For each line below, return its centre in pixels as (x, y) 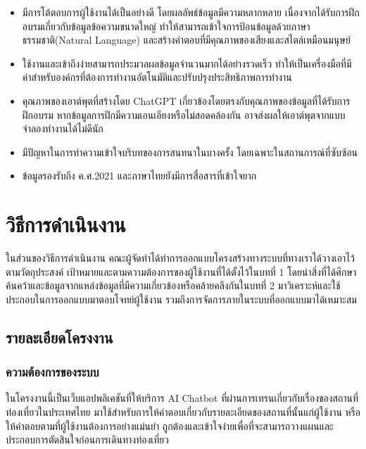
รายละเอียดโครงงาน (59, 337)
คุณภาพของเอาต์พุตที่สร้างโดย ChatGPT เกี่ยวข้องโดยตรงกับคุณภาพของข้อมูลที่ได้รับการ (186, 100)
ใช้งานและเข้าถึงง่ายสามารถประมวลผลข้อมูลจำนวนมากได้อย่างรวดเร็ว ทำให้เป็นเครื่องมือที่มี (187, 63)
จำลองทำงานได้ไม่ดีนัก (63, 128)
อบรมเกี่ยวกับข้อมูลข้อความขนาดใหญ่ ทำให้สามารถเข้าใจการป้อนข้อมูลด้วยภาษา (166, 26)
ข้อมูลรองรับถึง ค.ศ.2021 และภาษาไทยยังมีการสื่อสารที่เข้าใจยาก (139, 176)
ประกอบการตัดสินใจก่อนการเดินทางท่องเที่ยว (87, 439)
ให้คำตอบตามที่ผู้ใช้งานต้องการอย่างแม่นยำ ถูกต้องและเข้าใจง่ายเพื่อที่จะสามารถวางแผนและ (170, 425)
